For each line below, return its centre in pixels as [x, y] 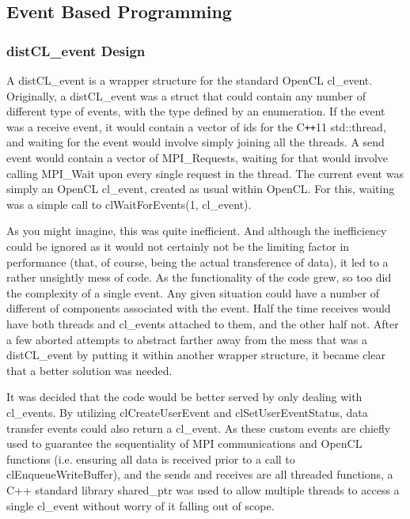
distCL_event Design [76, 50]
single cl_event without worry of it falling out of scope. [140, 505]
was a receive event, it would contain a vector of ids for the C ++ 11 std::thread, [196, 126]
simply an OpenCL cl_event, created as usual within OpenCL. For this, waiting [201, 189]
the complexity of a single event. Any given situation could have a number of [193, 292]
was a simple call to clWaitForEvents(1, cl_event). [129, 204]
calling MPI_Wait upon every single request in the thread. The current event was [205, 173]
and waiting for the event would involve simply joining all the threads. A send [196, 142]
